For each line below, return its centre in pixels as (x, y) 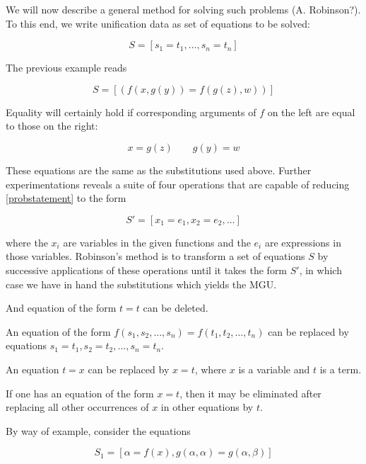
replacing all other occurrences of (77, 407)
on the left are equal (311, 112)
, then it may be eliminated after (250, 393)
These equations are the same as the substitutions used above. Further (159, 170)
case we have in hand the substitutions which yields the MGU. (141, 284)
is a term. (341, 369)
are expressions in (303, 242)
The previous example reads (66, 68)
